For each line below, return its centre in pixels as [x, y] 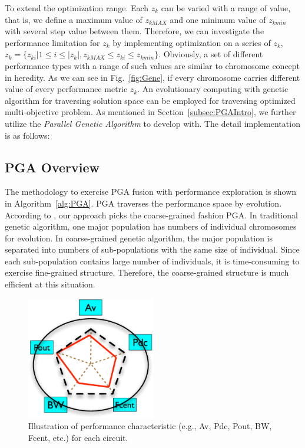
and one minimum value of [218, 19]
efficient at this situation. [50, 284]
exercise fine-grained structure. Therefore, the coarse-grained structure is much [147, 272]
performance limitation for [52, 42]
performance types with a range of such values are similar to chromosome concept [152, 65]
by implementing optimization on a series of [192, 42]
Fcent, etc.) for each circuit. [78, 437]
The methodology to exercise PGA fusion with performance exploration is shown [151, 192]
